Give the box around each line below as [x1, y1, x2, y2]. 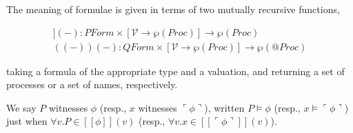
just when [6, 114, 48, 128]
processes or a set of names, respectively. [6, 77, 178, 92]
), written [204, 100, 245, 114]
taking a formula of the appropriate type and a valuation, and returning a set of [6, 63, 345, 78]
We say [6, 100, 37, 114]
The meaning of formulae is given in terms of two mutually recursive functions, [6, 2, 340, 16]
